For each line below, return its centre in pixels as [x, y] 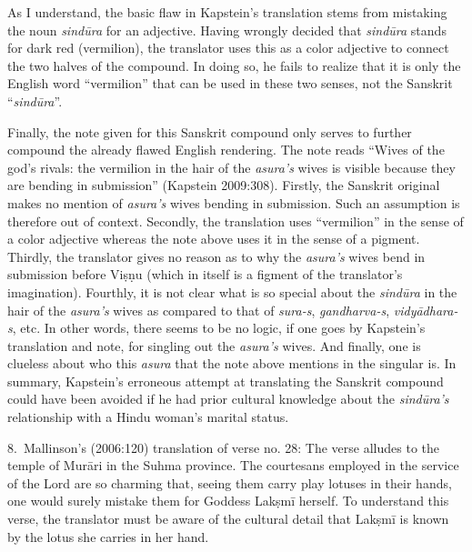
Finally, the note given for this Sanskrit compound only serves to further [210, 131]
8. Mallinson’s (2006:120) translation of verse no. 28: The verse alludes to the [224, 447]
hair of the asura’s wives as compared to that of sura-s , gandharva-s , [199, 310]
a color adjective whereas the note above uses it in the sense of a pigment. [214, 239]
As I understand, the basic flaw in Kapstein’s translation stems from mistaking [227, 12]
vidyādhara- [426, 310]
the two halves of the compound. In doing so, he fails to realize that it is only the [234, 65]
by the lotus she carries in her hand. [108, 536]
